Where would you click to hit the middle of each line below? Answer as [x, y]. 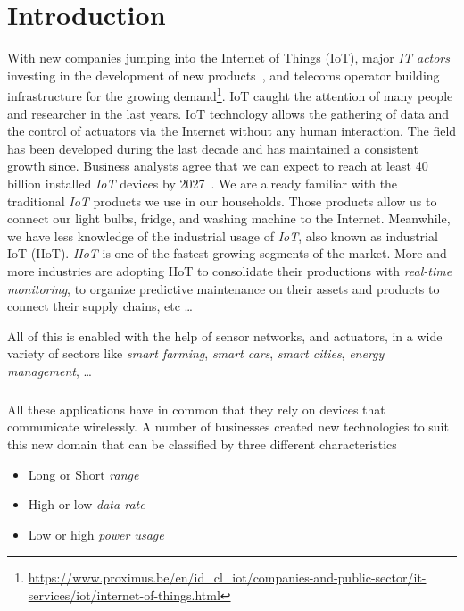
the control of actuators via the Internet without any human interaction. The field [232, 131]
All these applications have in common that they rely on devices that [196, 409]
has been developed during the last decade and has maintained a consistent [213, 148]
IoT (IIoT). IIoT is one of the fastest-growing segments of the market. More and [227, 253]
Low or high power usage [96, 534]
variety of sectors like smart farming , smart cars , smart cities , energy [196, 353]
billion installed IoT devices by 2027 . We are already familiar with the [203, 183]
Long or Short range [83, 474]
